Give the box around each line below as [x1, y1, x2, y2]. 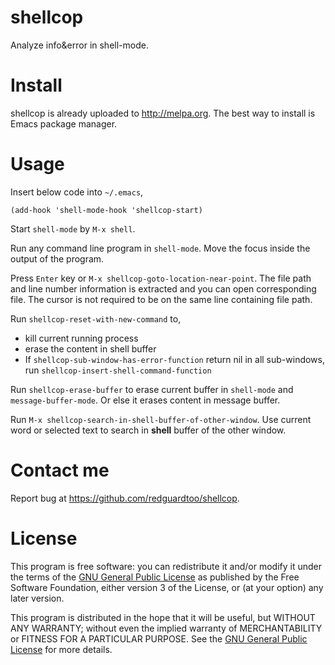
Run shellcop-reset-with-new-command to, [10, 312, 182, 325]
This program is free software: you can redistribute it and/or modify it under [10, 560, 322, 572]
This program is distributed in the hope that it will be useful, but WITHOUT [10, 611, 316, 623]
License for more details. [10, 643, 113, 655]
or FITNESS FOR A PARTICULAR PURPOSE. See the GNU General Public [10, 632, 308, 645]
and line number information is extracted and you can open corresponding [10, 282, 317, 295]
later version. [10, 592, 65, 604]
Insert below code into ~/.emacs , [10, 186, 144, 198]
